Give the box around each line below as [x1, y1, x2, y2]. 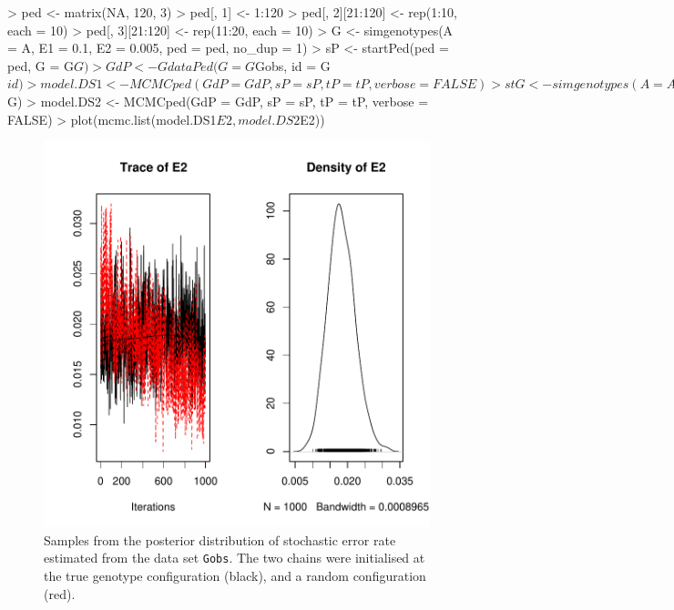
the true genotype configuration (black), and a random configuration [44, 566, 426, 585]
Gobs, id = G [255, 56, 331, 75]
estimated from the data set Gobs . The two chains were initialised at [44, 548, 425, 567]
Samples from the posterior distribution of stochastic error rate [44, 530, 396, 549]
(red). [44, 584, 76, 603]
